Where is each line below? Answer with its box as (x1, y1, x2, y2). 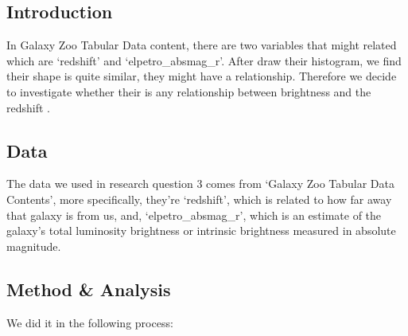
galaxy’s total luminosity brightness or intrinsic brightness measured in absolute (6, 222, 396, 239)
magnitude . (6, 237, 61, 254)
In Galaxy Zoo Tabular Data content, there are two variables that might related (6, 37, 397, 53)
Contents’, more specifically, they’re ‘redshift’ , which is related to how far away (6, 190, 392, 207)
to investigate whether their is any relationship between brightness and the (6, 83, 371, 100)
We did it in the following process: (6, 314, 173, 330)
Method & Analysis (6, 276, 171, 301)
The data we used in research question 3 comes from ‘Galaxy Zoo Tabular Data (6, 175, 394, 192)
